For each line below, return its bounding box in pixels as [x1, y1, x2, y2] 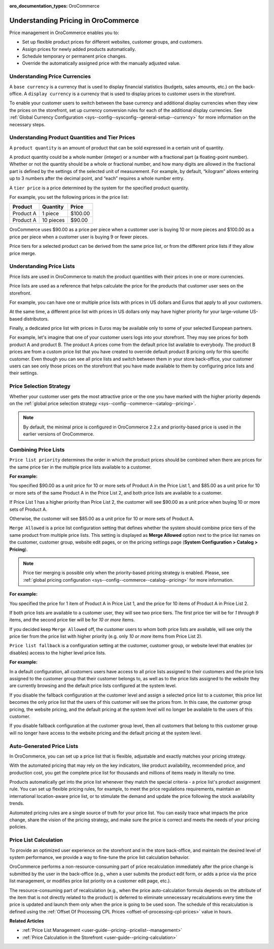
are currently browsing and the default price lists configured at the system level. [9, 682, 177, 689]
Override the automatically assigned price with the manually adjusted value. [22, 60, 181, 66]
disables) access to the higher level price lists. [9, 649, 107, 656]
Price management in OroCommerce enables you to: [9, 30, 119, 36]
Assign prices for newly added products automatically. [22, 46, 136, 52]
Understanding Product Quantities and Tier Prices [9, 134, 135, 141]
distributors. [23, 315, 49, 322]
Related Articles [9, 918, 44, 924]
